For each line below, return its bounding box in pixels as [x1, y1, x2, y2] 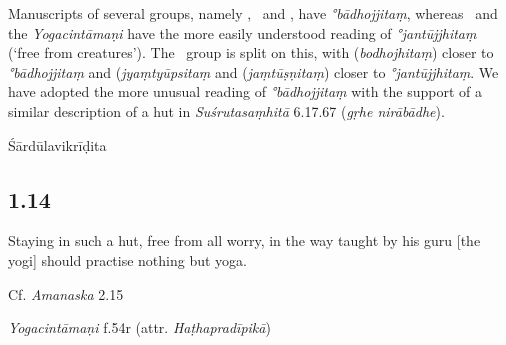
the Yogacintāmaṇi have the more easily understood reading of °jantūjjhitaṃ [8, 22, 477, 43]
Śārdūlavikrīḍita [8, 134, 107, 155]
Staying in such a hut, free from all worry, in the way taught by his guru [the [8, 230, 481, 251]
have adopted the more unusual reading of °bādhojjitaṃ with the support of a [8, 81, 482, 102]
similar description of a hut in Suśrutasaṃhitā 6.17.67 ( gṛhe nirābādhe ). [8, 100, 445, 121]
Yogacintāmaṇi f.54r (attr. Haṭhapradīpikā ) [8, 317, 271, 338]
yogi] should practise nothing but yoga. [8, 249, 248, 270]
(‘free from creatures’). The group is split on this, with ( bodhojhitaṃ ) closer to [8, 42, 494, 63]
